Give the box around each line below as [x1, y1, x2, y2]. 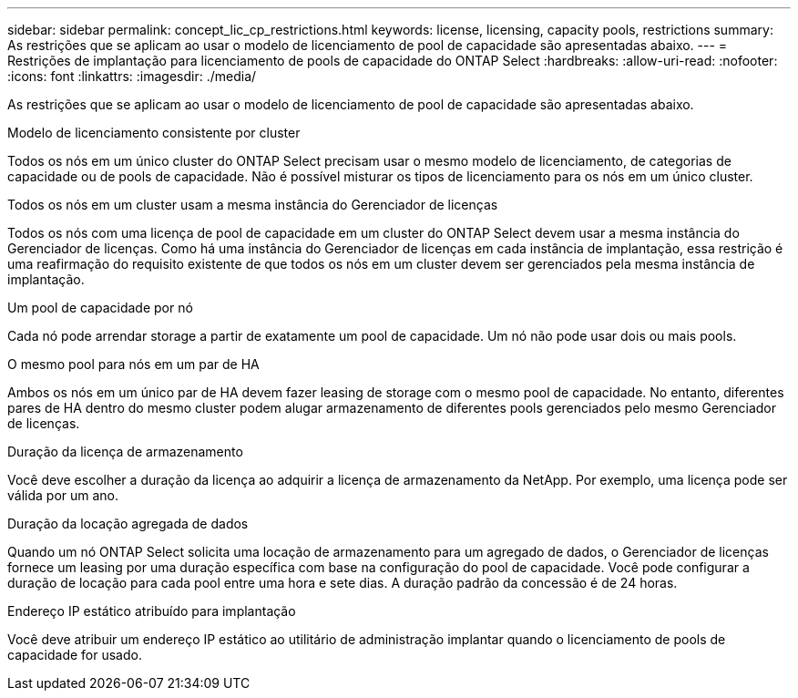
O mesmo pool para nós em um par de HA [7, 356, 260, 372]
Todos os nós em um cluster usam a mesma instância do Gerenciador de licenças [7, 197, 498, 212]
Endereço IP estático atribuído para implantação [7, 603, 296, 619]
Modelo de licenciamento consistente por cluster [7, 125, 301, 140]
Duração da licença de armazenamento [7, 444, 243, 459]
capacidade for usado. [7, 647, 142, 662]
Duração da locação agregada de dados [7, 516, 249, 531]
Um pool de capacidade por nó [7, 300, 193, 315]
